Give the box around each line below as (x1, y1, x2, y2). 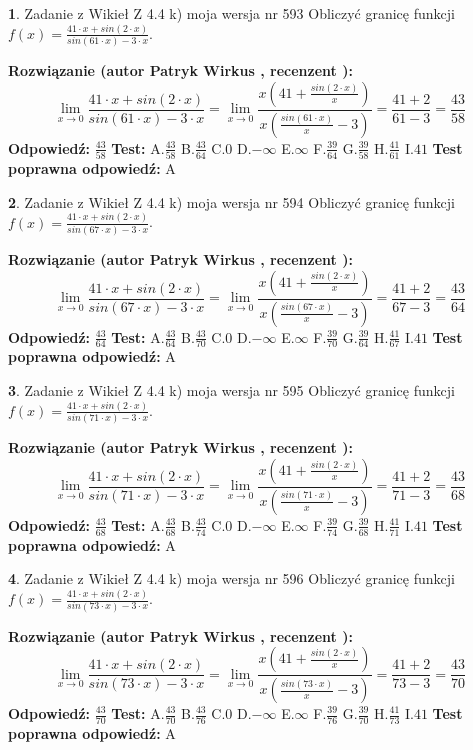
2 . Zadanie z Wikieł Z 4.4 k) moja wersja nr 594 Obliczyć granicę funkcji (8, 191, 455, 212)
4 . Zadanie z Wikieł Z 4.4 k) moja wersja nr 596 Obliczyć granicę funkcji (8, 568, 455, 589)
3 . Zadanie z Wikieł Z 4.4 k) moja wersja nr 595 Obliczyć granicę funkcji (8, 379, 455, 400)
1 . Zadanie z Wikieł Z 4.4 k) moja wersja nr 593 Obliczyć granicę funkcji (8, 3, 455, 23)
